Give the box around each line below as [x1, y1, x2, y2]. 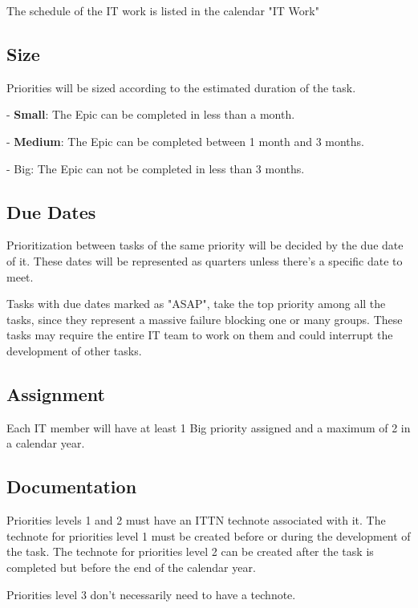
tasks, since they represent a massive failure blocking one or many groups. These [6, 310, 403, 327]
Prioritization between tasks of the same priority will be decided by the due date [6, 237, 404, 253]
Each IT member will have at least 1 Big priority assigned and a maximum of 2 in [6, 419, 411, 436]
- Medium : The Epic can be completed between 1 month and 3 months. [6, 132, 365, 149]
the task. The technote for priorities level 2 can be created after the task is [6, 543, 374, 560]
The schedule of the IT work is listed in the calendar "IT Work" [6, 2, 319, 18]
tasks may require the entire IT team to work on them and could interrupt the [6, 326, 393, 343]
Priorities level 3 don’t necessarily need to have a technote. [6, 586, 296, 602]
